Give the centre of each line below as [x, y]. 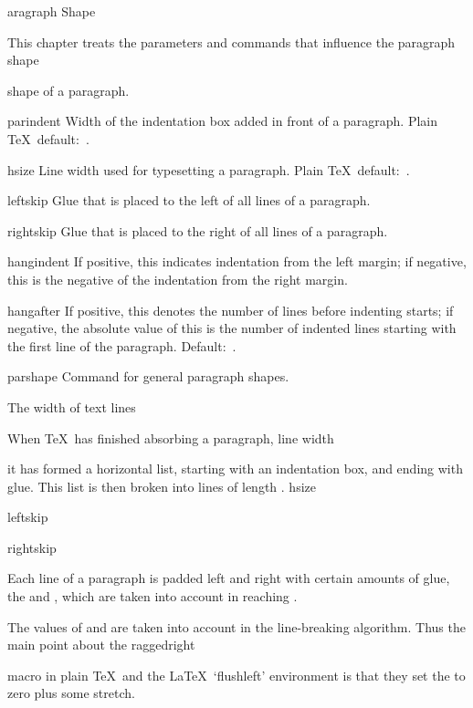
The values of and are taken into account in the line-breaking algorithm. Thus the [236, 626]
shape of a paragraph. [68, 90]
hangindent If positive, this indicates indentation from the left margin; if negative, [237, 261]
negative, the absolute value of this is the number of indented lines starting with [232, 328]
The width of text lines [72, 406]
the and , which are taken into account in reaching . [152, 596]
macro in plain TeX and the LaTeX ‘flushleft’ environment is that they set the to [236, 675]
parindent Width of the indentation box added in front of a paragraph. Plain [223, 121]
